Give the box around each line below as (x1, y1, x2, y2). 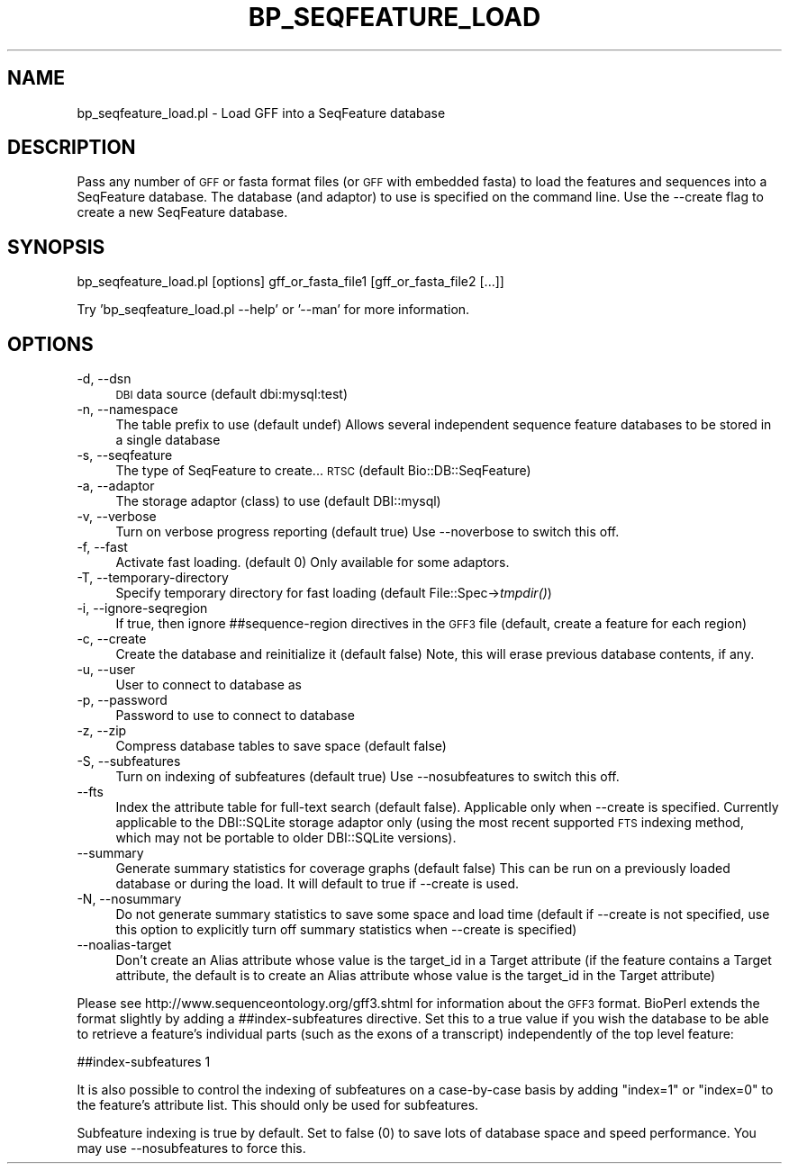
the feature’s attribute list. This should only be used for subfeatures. (77, 1097, 479, 1113)
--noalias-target (77, 937, 172, 953)
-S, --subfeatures (77, 753, 181, 770)
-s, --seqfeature (77, 447, 173, 464)
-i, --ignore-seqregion (77, 600, 208, 617)
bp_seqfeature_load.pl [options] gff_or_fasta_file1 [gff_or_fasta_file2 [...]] (77, 274, 504, 290)
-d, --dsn (77, 371, 131, 387)
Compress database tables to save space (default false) (115, 738, 447, 754)
